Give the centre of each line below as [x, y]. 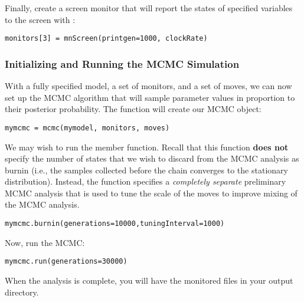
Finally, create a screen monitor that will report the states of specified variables [149, 8]
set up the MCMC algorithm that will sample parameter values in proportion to [150, 97]
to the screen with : [40, 19]
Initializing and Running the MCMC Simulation [122, 63]
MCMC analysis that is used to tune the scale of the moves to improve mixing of [151, 193]
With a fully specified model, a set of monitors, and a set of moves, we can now [148, 86]
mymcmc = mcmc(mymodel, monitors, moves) [87, 128]
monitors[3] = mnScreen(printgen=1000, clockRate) [106, 39]
